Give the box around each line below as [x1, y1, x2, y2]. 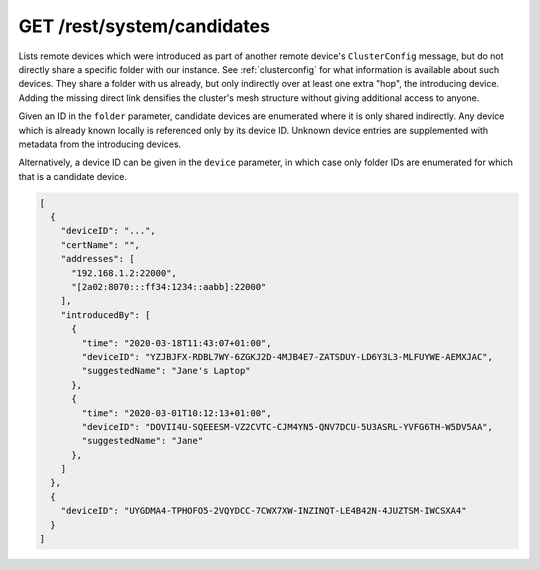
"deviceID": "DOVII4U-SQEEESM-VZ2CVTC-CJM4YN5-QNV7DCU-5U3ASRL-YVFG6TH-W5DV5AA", [81, 421, 494, 432]
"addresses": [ [60, 253, 135, 265]
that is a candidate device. [18, 170, 127, 182]
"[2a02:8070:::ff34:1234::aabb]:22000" [71, 281, 267, 292]
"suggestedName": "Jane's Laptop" [81, 365, 251, 377]
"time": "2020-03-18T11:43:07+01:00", [81, 337, 272, 349]
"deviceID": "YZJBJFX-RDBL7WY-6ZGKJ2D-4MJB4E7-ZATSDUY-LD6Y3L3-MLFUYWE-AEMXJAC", [81, 351, 494, 362]
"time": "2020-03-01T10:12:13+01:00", [81, 407, 272, 419]
